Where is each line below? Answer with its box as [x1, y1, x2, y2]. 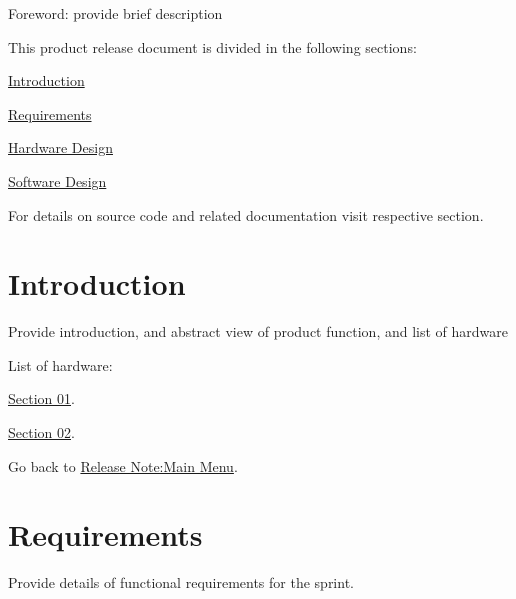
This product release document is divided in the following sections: [8, 36, 417, 57]
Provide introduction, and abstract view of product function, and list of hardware [8, 321, 509, 342]
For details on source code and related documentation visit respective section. [8, 204, 484, 225]
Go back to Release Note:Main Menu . [8, 455, 238, 476]
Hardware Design [8, 137, 113, 158]
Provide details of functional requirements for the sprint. [8, 572, 354, 593]
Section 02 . [8, 422, 75, 443]
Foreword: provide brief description [8, 3, 223, 23]
